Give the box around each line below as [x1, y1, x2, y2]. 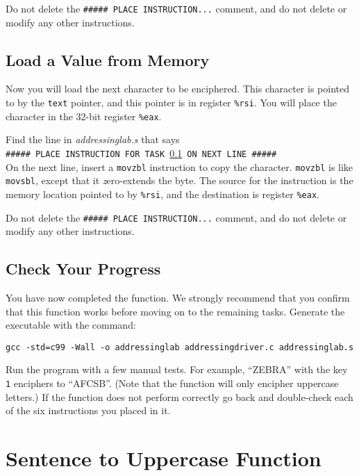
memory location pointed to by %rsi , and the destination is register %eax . [6, 186, 319, 201]
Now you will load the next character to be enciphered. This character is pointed [6, 81, 349, 96]
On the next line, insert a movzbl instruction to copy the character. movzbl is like [6, 159, 353, 174]
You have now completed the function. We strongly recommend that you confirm [6, 290, 350, 305]
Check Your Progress [6, 258, 161, 279]
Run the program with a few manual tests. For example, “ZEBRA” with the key [6, 362, 348, 377]
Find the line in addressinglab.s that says [6, 132, 180, 147]
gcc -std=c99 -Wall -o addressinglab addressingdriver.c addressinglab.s [6, 342, 354, 352]
